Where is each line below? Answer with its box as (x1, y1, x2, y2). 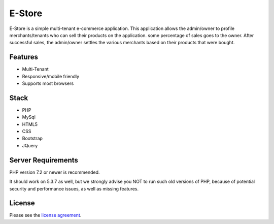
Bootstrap (22, 135, 43, 142)
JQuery (22, 142, 38, 148)
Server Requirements (9, 155, 79, 165)
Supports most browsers (22, 80, 74, 86)
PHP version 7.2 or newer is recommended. (9, 169, 100, 175)
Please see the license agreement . (9, 212, 82, 218)
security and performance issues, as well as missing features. (9, 185, 139, 191)
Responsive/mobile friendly (22, 73, 80, 79)
